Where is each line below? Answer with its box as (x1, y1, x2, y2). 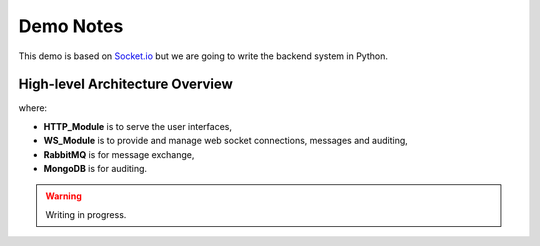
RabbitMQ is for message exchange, (43, 148, 195, 160)
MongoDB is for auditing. (43, 163, 148, 175)
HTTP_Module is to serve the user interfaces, (43, 120, 232, 132)
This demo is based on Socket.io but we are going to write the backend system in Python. (18, 50, 389, 62)
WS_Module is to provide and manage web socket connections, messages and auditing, (43, 135, 409, 147)
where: (18, 102, 48, 114)
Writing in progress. (45, 208, 127, 220)
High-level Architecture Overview (18, 76, 234, 93)
